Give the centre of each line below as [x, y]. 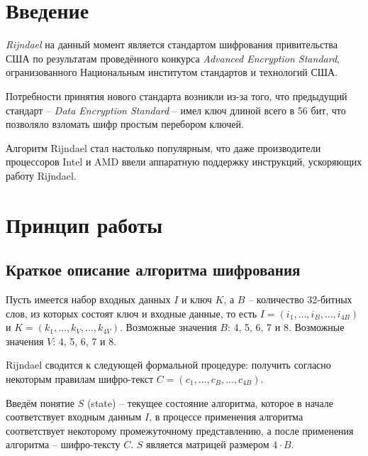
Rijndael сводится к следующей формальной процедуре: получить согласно [168, 365]
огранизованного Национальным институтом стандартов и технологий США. [172, 72]
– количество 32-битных [300, 299]
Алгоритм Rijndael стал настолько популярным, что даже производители [163, 147]
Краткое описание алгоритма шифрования [153, 270]
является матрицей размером [208, 444]
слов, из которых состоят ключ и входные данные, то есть [132, 313]
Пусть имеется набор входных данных [88, 299]
